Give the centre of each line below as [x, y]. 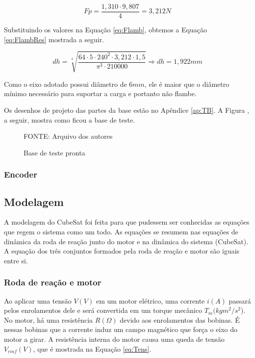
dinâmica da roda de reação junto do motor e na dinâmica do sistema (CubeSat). [126, 241]
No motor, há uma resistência [49, 320]
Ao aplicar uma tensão [38, 300]
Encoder [21, 174]
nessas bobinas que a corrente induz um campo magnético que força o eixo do [121, 329]
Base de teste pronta [54, 152]
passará [240, 300]
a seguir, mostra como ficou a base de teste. [70, 119]
